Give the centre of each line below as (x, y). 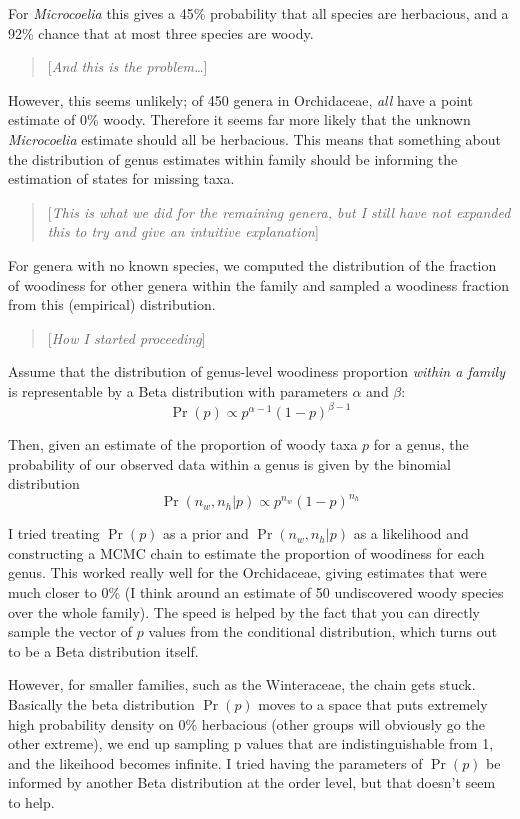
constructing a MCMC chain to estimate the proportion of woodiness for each (246, 552)
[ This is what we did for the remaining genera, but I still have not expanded (279, 211)
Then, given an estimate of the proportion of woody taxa (183, 444)
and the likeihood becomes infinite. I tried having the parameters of (215, 762)
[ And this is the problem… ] (127, 66)
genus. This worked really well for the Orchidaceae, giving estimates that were (247, 572)
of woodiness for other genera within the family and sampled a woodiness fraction (259, 284)
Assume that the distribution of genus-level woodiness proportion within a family (256, 371)
